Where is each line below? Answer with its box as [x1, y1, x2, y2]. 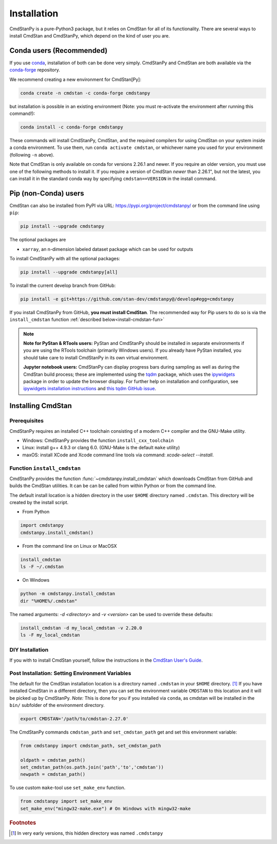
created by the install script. [9, 500, 69, 506]
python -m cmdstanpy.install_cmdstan [20, 591, 115, 597]
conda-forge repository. [9, 67, 60, 73]
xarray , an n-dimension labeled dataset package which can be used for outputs [22, 246, 193, 252]
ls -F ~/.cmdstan [20, 564, 64, 570]
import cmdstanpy [20, 523, 64, 528]
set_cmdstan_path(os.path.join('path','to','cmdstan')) [20, 764, 164, 770]
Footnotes [9, 819, 36, 826]
